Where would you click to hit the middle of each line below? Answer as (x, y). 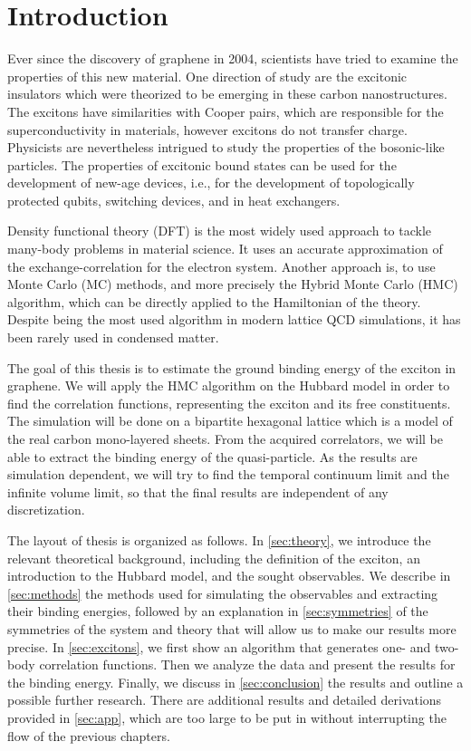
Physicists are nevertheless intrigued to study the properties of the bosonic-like (226, 147)
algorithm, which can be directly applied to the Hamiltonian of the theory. (214, 301)
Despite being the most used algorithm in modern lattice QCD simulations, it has (234, 319)
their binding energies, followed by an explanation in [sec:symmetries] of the (218, 611)
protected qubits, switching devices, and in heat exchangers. (174, 200)
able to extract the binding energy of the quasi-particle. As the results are (212, 456)
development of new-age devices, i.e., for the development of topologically (211, 183)
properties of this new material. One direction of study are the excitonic (207, 76)
